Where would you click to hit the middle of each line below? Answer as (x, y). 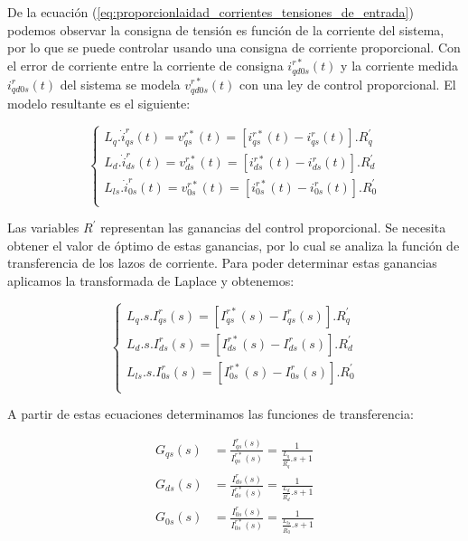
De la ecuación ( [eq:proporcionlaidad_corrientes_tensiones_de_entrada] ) (211, 12)
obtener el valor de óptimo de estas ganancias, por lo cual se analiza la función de (234, 245)
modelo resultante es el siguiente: (99, 103)
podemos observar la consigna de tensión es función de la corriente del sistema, (226, 29)
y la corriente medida (400, 65)
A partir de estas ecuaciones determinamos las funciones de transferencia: (211, 414)
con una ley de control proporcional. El (348, 84)
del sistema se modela (120, 84)
